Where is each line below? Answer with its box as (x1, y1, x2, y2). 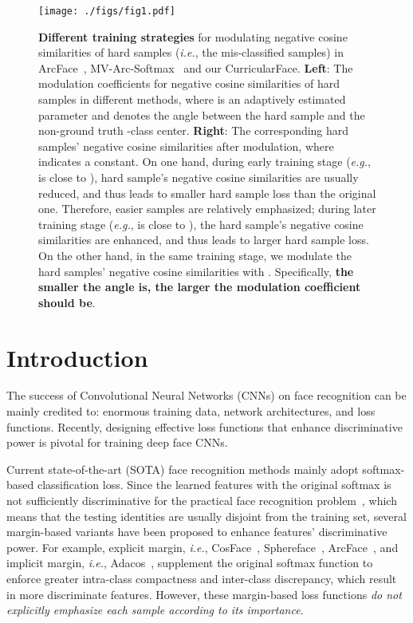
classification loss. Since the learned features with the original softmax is (37, 476, 391, 493)
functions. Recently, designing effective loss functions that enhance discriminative (6, 418, 403, 435)
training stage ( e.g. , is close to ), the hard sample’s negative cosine (38, 215, 364, 232)
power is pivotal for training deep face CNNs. (6, 434, 228, 451)
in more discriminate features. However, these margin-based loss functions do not (6, 586, 402, 602)
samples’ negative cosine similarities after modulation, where (38, 137, 334, 154)
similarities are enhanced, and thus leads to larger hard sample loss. (38, 231, 369, 248)
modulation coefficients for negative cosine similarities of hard (38, 75, 340, 92)
